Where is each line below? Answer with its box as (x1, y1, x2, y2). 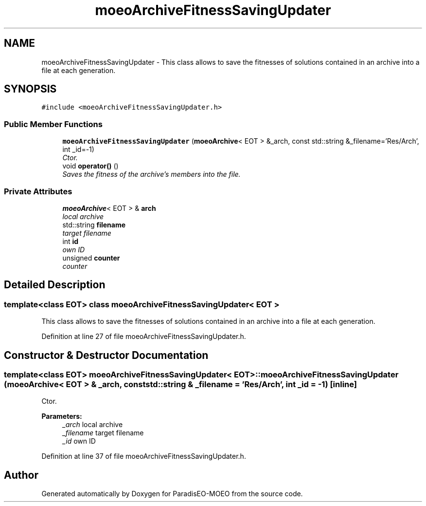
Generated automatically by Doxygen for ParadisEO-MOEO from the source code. (41, 489, 303, 498)
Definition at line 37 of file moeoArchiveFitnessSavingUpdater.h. (41, 452, 246, 461)
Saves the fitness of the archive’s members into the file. (62, 170, 241, 179)
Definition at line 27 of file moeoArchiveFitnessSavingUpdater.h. (41, 332, 246, 341)
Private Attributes (4, 186, 72, 196)
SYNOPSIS (4, 83, 57, 95)
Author (4, 469, 38, 481)
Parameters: (41, 412, 82, 421)
